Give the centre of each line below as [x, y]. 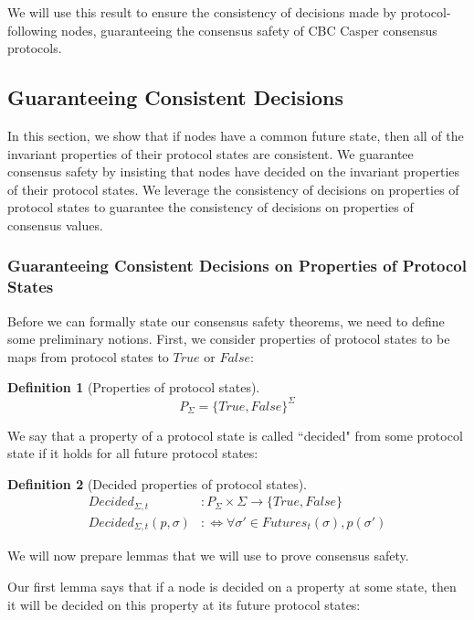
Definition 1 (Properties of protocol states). [134, 387]
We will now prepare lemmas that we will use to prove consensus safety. [208, 556]
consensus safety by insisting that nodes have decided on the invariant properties [234, 171]
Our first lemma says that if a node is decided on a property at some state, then [232, 586]
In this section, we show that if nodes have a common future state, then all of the [236, 135]
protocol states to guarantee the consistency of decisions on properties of [211, 207]
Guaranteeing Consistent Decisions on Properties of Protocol [237, 266]
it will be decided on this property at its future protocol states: [184, 604]
